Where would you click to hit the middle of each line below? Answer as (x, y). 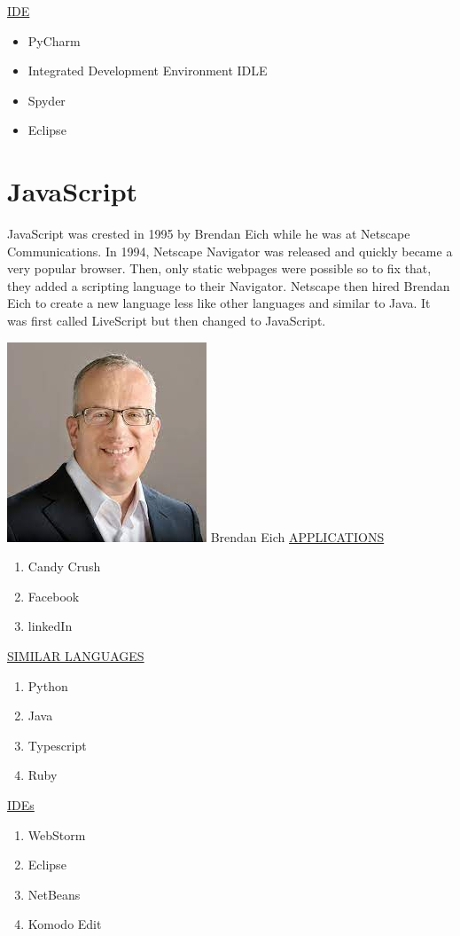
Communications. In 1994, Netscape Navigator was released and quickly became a (230, 251)
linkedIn (50, 626)
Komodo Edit (65, 924)
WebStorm (57, 834)
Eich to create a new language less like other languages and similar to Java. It (219, 303)
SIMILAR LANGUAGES (76, 656)
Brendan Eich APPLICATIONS (297, 536)
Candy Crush (64, 566)
